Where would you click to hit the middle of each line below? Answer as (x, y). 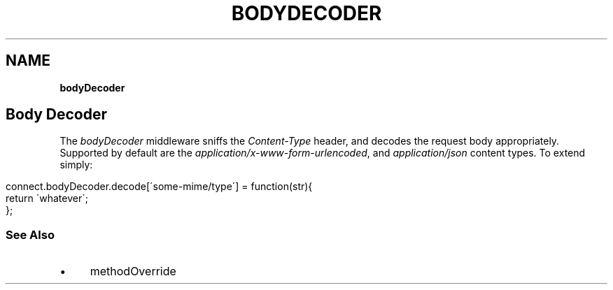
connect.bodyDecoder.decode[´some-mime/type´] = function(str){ (159, 187)
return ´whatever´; (47, 198)
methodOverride (133, 271)
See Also (30, 234)
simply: (76, 165)
